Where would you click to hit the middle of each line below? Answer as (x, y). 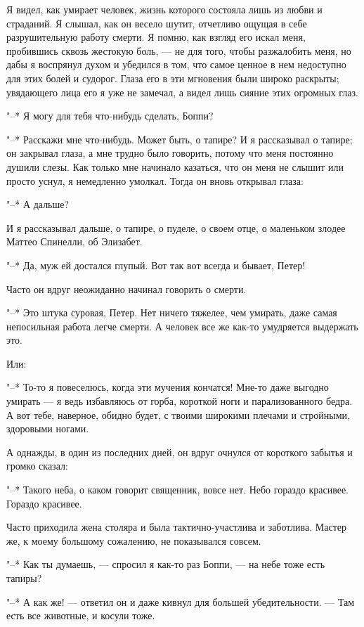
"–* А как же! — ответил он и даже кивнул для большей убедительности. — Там (181, 601)
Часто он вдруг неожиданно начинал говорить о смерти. (126, 289)
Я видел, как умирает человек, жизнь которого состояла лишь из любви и (164, 9)
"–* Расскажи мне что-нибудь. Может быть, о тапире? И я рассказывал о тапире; (180, 139)
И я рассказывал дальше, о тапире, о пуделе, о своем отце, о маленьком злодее (176, 227)
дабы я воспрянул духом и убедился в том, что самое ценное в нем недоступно (176, 64)
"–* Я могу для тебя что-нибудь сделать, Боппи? (110, 116)
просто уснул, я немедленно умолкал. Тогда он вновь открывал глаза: (155, 180)
